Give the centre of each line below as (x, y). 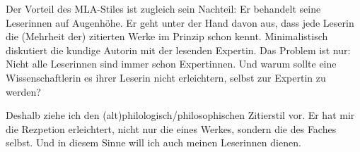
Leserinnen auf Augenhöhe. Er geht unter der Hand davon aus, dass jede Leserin (180, 22)
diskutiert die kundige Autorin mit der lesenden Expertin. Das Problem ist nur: (178, 50)
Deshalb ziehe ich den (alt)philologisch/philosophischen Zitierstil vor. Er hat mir (180, 115)
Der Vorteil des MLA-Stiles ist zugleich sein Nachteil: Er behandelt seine (163, 8)
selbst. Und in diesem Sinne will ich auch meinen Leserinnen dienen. (153, 142)
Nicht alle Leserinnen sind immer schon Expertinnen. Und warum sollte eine (171, 64)
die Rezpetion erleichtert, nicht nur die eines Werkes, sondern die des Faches (171, 128)
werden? (23, 91)
